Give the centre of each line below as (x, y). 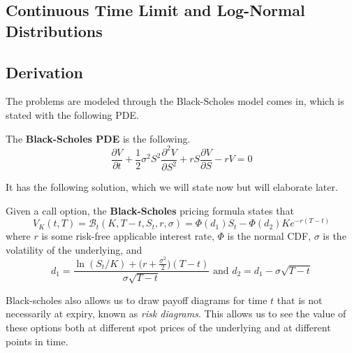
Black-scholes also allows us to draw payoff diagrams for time (137, 300)
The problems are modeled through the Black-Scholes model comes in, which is (175, 101)
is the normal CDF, (269, 236)
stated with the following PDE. (72, 114)
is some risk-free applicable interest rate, (128, 236)
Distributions (54, 30)
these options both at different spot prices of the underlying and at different (168, 327)
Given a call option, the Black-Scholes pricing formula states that (150, 210)
